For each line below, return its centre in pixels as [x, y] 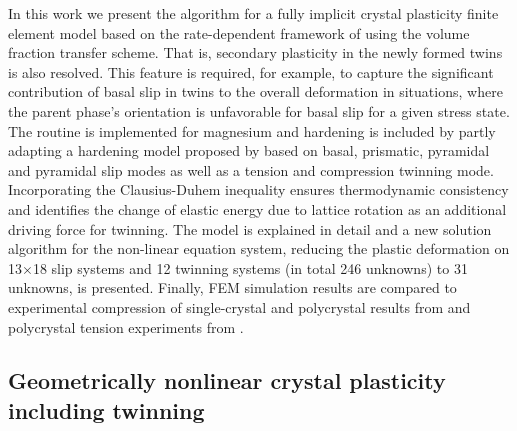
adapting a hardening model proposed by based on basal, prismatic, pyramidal [249, 150]
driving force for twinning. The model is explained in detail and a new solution [250, 228]
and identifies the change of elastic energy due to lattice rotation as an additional [257, 208]
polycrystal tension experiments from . [126, 326]
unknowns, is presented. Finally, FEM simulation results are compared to [232, 287]
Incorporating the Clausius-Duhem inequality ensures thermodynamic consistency [258, 189]
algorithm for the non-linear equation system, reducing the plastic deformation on [259, 248]
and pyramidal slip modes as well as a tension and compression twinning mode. [251, 169]
